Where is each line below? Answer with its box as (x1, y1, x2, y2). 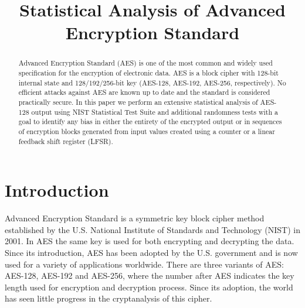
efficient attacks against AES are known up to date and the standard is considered (18, 87, 270, 97)
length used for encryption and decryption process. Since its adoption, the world (5, 280, 293, 293)
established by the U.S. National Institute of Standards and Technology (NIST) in (5, 223, 301, 235)
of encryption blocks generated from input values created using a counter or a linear (18, 126, 275, 136)
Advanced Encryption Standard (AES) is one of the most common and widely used (18, 58, 273, 68)
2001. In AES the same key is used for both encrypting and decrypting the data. (5, 235, 294, 247)
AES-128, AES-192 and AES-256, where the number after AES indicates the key (5, 269, 294, 282)
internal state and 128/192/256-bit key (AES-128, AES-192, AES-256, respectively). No (18, 77, 286, 87)
